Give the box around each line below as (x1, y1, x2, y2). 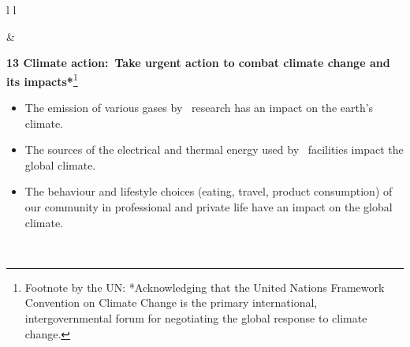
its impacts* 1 (6, 70, 78, 89)
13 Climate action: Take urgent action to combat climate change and (6, 54, 390, 71)
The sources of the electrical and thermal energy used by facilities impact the (24, 141, 404, 158)
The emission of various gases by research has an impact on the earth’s (24, 99, 374, 116)
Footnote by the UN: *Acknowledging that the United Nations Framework (24, 278, 385, 295)
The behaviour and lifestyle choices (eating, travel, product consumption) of (24, 183, 393, 200)
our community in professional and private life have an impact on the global (24, 199, 393, 215)
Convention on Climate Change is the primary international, (24, 294, 318, 311)
